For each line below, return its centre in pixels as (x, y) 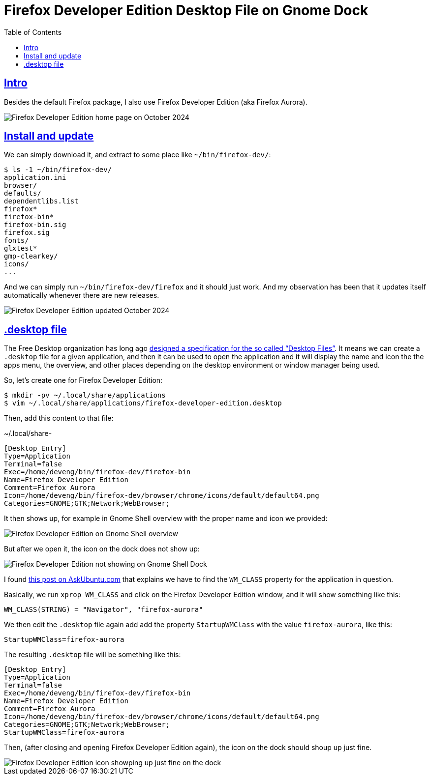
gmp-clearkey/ (31, 256)
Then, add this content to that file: (59, 418)
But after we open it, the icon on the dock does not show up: (102, 549)
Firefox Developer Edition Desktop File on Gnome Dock (186, 10)
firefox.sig (27, 233)
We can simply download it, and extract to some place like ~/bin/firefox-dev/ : (138, 155)
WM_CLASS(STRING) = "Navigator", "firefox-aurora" (104, 610)
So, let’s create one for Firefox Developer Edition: (83, 380)
